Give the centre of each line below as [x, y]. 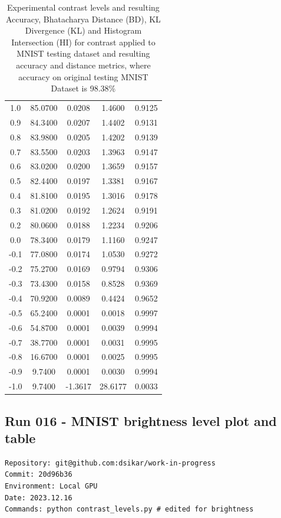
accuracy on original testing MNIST [83, 76]
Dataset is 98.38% [83, 88]
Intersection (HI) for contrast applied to [83, 42]
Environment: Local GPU [51, 486]
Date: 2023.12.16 [39, 498]
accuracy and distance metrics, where [83, 65]
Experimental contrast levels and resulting [83, 7]
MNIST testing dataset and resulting [83, 53]
